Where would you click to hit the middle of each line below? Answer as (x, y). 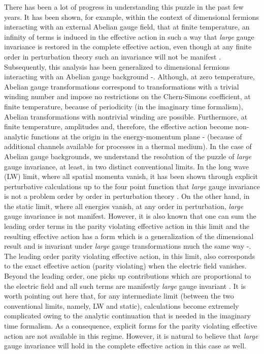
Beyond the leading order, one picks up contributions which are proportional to (127, 276)
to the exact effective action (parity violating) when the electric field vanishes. (125, 266)
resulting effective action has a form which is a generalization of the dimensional (129, 236)
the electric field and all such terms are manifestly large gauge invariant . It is (125, 286)
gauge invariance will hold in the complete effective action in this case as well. (125, 346)
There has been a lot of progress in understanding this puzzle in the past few (124, 7)
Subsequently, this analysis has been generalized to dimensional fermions (117, 66)
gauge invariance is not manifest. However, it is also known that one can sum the (130, 216)
